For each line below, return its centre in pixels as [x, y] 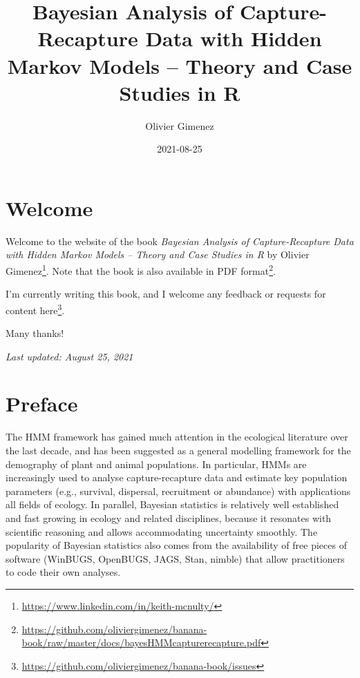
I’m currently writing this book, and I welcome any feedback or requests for [166, 294]
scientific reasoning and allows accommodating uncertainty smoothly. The [162, 531]
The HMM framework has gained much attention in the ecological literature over [177, 437]
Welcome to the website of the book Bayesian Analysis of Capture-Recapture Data [180, 241]
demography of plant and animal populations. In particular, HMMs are [156, 464]
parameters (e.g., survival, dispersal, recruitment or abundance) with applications [178, 491]
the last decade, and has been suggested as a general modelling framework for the [178, 450]
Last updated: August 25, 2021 [69, 356]
